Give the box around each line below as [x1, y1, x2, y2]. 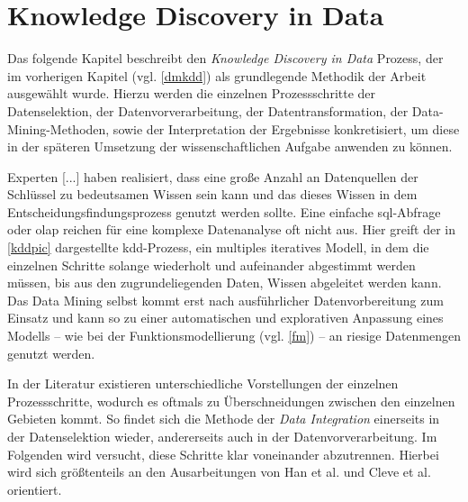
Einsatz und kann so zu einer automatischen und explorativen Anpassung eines [7, 308, 444, 327]
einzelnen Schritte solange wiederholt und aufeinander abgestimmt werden [7, 255, 416, 274]
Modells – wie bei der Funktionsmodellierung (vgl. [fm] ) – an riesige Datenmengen [7, 326, 461, 345]
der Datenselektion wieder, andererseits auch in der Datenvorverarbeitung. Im [7, 427, 437, 445]
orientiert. [7, 479, 62, 498]
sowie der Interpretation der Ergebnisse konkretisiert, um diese [112, 119, 460, 138]
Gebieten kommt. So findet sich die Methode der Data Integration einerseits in [7, 409, 440, 428]
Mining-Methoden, [7, 119, 110, 138]
